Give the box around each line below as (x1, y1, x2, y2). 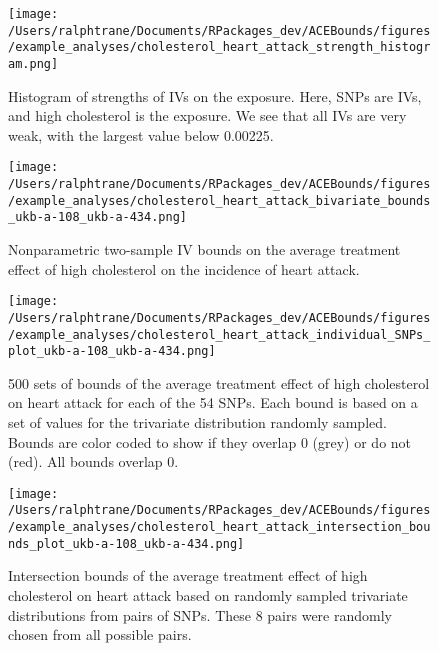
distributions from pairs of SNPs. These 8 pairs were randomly (8, 604, 392, 625)
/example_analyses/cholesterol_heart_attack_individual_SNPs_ (8, 327, 431, 342)
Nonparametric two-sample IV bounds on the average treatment (8, 239, 401, 260)
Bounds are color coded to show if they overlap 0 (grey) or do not (8, 431, 412, 452)
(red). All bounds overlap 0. (8, 451, 179, 472)
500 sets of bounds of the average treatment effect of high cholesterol (8, 372, 430, 393)
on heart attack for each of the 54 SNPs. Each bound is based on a (8, 392, 418, 413)
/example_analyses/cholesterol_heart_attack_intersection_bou (8, 520, 431, 535)
